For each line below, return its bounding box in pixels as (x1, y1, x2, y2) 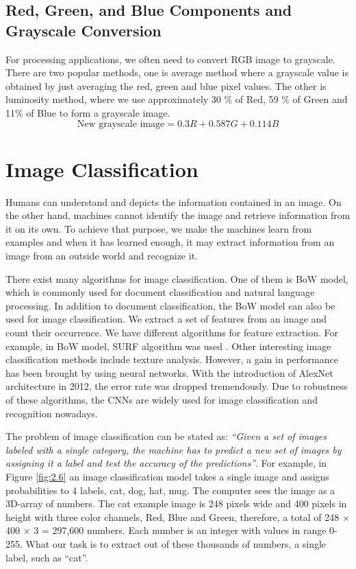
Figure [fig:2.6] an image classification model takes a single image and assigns (5, 469, 329, 483)
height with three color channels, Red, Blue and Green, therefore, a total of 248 (5, 509, 340, 524)
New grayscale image (77, 119, 165, 129)
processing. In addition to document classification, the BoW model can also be (5, 298, 335, 312)
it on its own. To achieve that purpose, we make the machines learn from (5, 221, 312, 235)
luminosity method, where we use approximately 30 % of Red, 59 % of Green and (5, 92, 348, 106)
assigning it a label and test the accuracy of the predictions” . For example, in (5, 456, 327, 470)
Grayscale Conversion (5, 19, 162, 40)
